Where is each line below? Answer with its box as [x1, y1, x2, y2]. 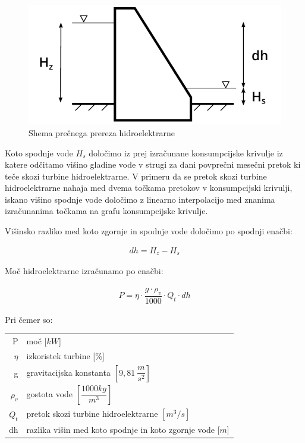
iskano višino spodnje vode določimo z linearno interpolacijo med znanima [5, 193, 275, 205]
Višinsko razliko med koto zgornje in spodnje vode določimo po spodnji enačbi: [5, 225, 293, 237]
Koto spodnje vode [5, 146, 73, 159]
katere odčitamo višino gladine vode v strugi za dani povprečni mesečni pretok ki [5, 158, 301, 171]
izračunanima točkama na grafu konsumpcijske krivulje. [5, 205, 208, 217]
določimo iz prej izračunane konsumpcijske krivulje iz [89, 146, 283, 159]
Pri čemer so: [5, 313, 53, 325]
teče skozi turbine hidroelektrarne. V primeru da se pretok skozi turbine [5, 169, 267, 182]
